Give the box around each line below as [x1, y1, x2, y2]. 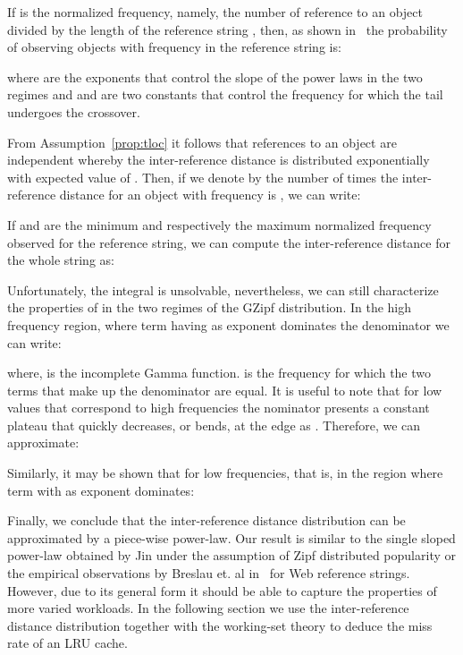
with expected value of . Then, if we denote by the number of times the [7, 167, 399, 186]
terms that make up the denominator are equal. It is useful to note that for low [7, 380, 442, 399]
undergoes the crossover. [7, 102, 140, 121]
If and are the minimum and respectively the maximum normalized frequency [7, 215, 432, 234]
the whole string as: [7, 251, 114, 269]
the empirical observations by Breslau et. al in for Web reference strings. [7, 564, 410, 583]
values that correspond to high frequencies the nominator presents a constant [7, 398, 430, 417]
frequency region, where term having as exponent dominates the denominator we [7, 315, 450, 334]
